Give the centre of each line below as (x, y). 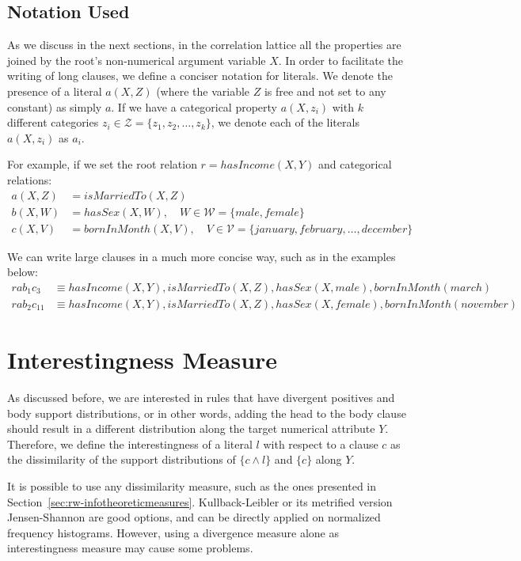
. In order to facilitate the (340, 60)
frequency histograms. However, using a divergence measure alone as (173, 532)
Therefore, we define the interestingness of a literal (130, 443)
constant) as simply (55, 106)
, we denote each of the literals (285, 122)
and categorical (355, 164)
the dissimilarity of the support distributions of (122, 459)
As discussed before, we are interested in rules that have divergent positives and (201, 398)
